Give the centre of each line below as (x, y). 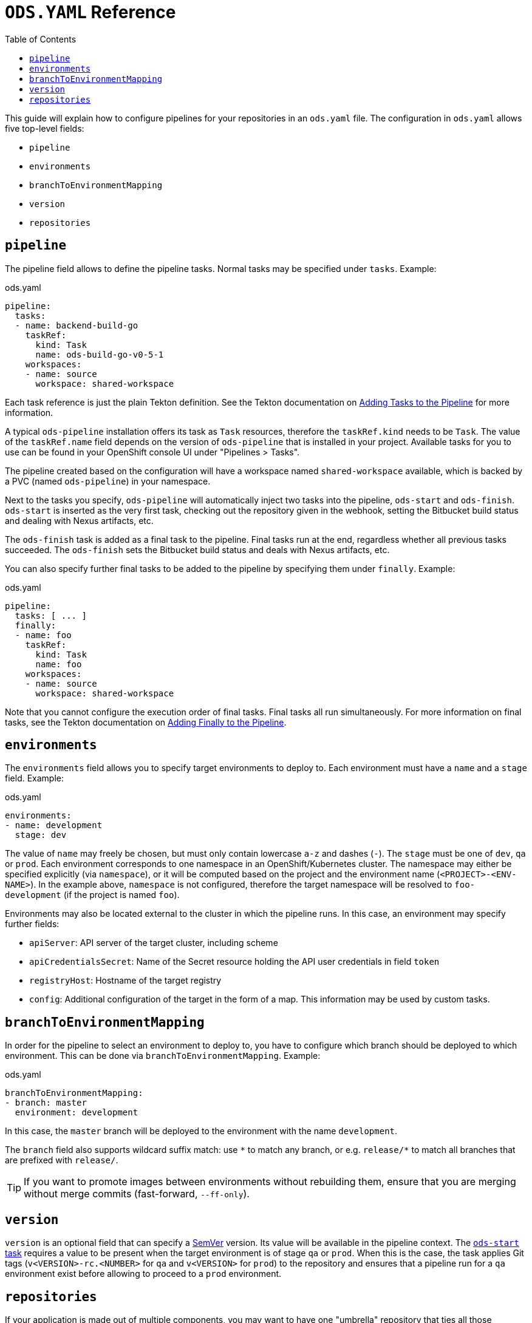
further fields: (32, 924)
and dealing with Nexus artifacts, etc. (79, 520)
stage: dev (41, 835)
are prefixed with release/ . (62, 1160)
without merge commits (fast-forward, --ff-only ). (137, 1194)
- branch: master (46, 1103)
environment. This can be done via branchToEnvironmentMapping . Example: (163, 1056)
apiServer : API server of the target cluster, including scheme (154, 943)
